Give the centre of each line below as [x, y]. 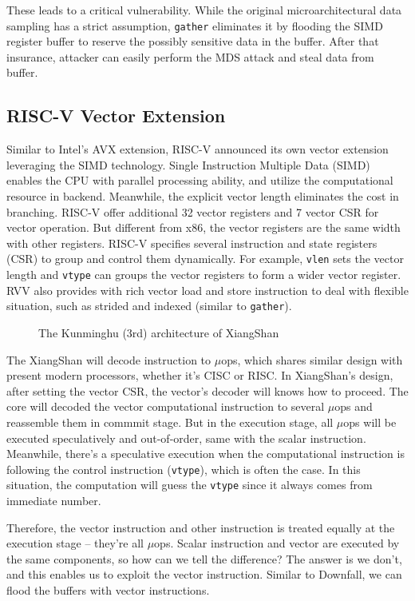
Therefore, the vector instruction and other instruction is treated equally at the [201, 527]
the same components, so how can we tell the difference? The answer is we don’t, [204, 558]
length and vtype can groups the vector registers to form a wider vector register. [204, 275]
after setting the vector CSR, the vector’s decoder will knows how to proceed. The [207, 390]
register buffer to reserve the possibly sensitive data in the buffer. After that [193, 41]
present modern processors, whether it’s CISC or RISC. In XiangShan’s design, [200, 375]
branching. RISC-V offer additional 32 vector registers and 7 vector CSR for [193, 211]
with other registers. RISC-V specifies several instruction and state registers [192, 243]
